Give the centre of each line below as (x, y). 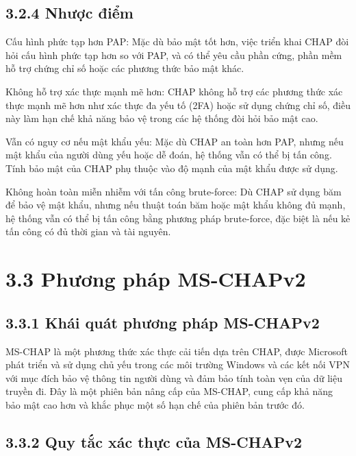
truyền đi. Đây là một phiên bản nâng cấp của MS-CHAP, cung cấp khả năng (169, 391)
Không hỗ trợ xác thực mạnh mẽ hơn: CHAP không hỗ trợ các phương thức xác (174, 91)
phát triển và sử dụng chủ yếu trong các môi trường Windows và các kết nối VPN (178, 364)
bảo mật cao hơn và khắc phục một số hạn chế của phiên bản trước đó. (155, 404)
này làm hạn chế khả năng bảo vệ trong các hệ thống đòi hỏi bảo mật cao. (162, 118)
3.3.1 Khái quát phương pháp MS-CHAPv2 (163, 322)
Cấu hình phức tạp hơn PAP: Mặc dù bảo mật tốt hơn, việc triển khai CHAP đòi (177, 41)
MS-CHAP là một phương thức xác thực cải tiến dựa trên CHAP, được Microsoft (177, 351)
